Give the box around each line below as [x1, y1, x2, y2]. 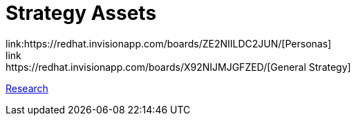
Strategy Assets [6, 1, 157, 25]
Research [6, 82, 48, 94]
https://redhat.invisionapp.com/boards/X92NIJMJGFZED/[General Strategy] [6, 60, 351, 73]
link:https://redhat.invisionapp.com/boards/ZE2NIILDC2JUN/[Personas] [6, 37, 332, 49]
